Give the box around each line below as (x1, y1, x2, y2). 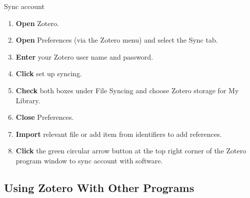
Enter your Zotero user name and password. (15, 51, 153, 62)
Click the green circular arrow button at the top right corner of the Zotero (15, 145, 246, 156)
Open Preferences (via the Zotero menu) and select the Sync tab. (15, 35, 218, 45)
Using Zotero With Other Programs (4, 179, 194, 195)
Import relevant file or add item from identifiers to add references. (15, 128, 222, 139)
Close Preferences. (15, 112, 74, 122)
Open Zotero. (15, 18, 59, 28)
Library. (15, 95, 40, 105)
